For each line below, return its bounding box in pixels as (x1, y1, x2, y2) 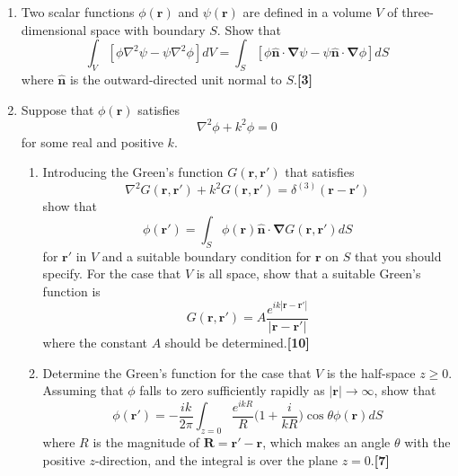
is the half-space (326, 363, 416, 382)
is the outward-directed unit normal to (69, 69, 282, 88)
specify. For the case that (42, 264, 181, 283)
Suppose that (21, 100, 94, 119)
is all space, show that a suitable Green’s (196, 264, 421, 283)
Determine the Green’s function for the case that (42, 363, 312, 382)
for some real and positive (21, 132, 163, 151)
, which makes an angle (262, 433, 391, 452)
